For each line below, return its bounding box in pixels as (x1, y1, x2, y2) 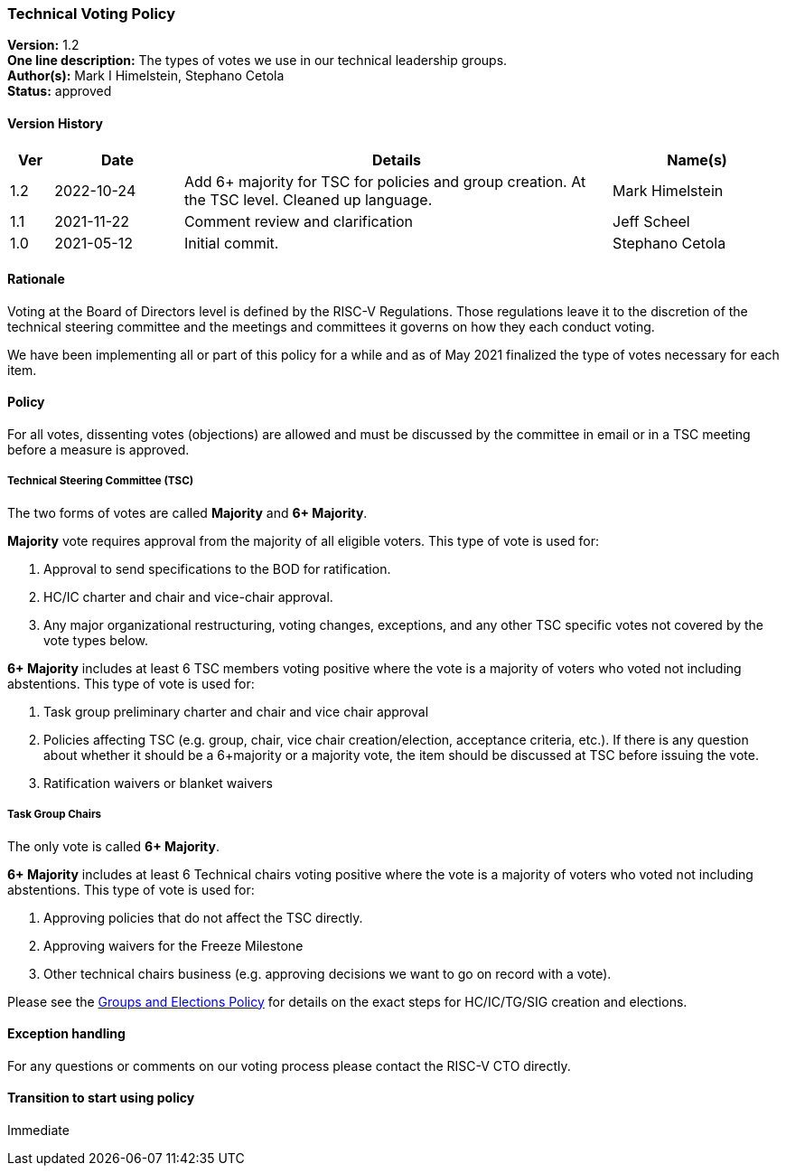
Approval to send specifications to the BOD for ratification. (43, 560, 391, 577)
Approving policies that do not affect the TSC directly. (43, 909, 363, 925)
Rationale (7, 271, 65, 287)
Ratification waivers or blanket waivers (43, 774, 273, 791)
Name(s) (667, 150, 727, 169)
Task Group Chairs (7, 808, 102, 821)
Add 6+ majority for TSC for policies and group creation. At (183, 172, 586, 191)
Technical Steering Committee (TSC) (7, 474, 194, 488)
